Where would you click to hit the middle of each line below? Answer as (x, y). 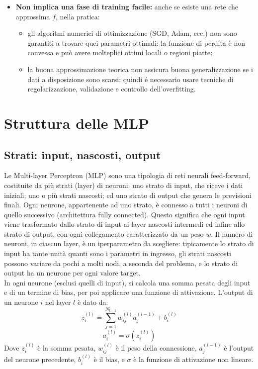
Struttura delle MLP (77, 123)
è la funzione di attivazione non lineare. (193, 359)
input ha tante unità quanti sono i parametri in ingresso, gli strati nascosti (118, 253)
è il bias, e (109, 359)
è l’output (239, 347)
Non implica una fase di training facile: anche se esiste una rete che (127, 6)
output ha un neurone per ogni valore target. (72, 273)
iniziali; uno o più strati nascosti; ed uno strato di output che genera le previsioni (128, 195)
